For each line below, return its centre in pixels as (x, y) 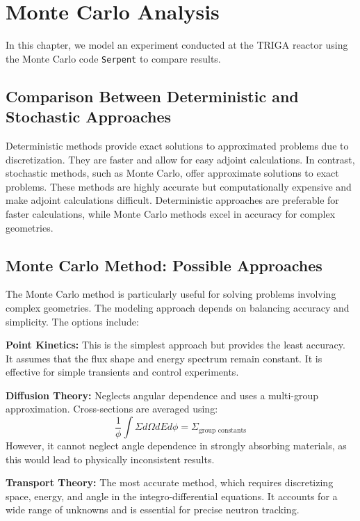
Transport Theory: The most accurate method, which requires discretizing (170, 482)
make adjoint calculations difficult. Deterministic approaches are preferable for (172, 200)
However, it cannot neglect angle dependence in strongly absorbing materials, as (176, 446)
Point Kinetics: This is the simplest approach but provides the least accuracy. (175, 345)
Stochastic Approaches (89, 117)
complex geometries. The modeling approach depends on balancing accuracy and (178, 307)
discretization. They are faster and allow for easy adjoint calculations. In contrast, (180, 159)
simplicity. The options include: (72, 321)
